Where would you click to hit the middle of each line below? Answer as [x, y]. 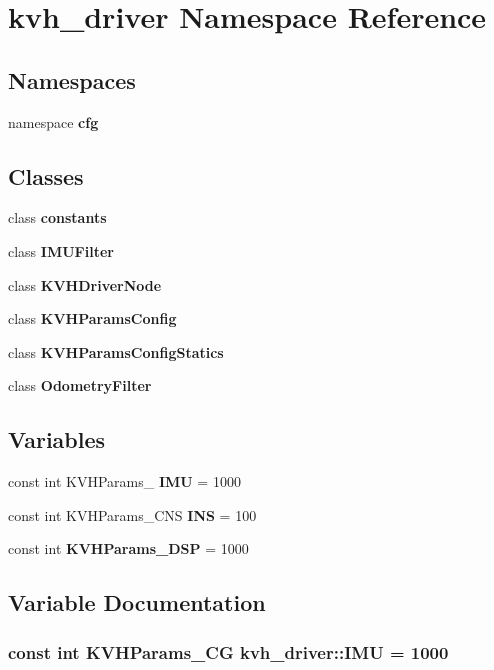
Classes [46, 175]
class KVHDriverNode [85, 284]
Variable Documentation [137, 602]
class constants [57, 217]
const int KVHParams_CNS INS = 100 [132, 514]
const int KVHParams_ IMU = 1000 [124, 481]
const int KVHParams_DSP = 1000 [128, 548]
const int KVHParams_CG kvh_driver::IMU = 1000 [228, 651]
